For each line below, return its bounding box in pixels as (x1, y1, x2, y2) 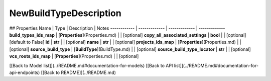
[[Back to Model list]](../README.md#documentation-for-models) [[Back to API (9, 62, 173, 68)
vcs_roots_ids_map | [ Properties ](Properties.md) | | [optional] (9, 53, 139, 59)
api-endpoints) (9, 69, 40, 75)
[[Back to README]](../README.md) (41, 69, 116, 75)
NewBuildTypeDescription (9, 8, 121, 19)
